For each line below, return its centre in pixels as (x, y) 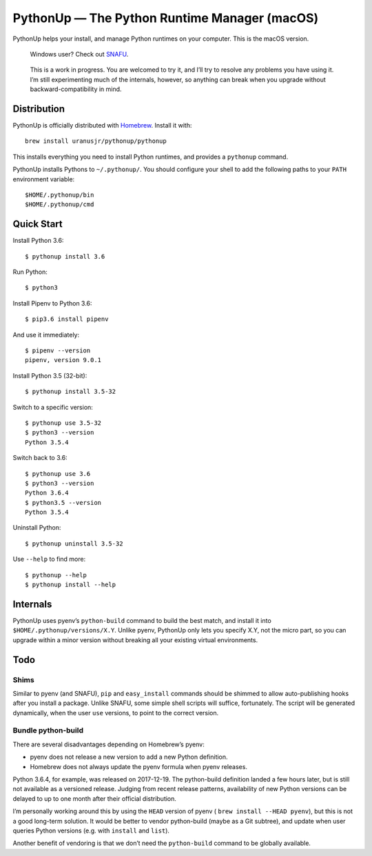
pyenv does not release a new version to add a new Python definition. (129, 757)
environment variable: (44, 179)
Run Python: (30, 272)
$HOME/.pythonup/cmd (60, 205)
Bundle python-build (48, 730)
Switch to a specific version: (53, 407)
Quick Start (38, 224)
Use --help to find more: (49, 559)
